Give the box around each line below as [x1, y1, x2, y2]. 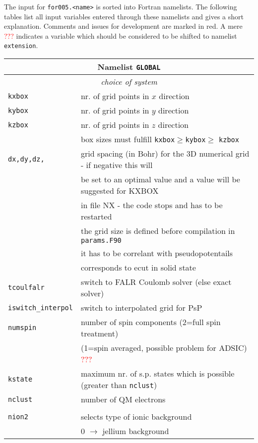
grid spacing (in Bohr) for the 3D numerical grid [80, 148, 250, 160]
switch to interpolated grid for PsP [80, 302, 202, 314]
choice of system [101, 76, 157, 88]
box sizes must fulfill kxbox [80, 133, 175, 145]
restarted [80, 211, 112, 222]
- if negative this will [80, 159, 153, 171]
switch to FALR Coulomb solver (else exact [80, 276, 232, 288]
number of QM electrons [80, 393, 166, 405]
